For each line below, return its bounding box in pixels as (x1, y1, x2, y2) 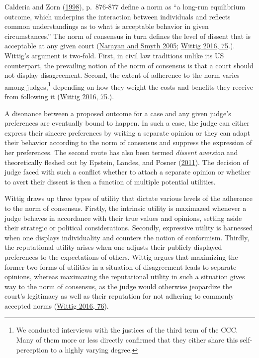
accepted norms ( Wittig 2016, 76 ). (4, 300, 109, 311)
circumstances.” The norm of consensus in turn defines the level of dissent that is (4, 30, 251, 41)
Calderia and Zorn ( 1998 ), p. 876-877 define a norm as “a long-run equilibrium (4, 1, 246, 11)
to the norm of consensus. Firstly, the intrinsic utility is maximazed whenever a (4, 202, 247, 213)
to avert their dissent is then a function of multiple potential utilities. (4, 176, 216, 186)
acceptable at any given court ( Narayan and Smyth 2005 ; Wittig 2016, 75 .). (4, 40, 235, 51)
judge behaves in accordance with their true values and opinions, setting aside (4, 212, 242, 223)
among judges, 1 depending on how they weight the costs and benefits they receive (4, 80, 254, 92)
